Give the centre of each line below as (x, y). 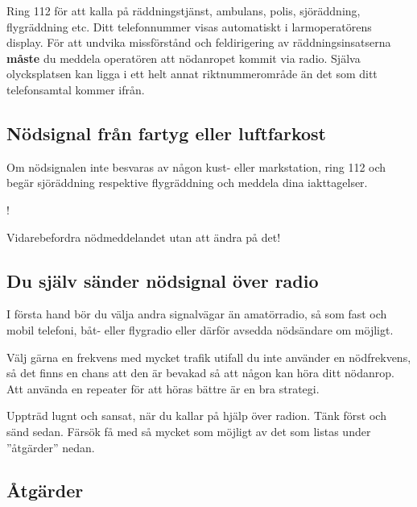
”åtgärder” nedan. (51, 447)
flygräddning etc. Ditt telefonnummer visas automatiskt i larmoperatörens (189, 26)
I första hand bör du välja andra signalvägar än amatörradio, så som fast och (197, 314)
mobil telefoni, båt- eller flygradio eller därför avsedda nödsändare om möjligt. (200, 329)
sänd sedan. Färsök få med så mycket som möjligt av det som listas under (189, 431)
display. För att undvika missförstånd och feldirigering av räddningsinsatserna (199, 42)
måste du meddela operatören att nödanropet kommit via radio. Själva (184, 58)
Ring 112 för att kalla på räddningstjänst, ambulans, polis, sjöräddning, (184, 10)
